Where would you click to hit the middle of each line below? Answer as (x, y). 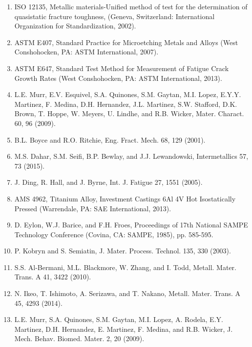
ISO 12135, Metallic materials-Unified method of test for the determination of (131, 6)
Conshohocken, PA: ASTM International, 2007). (86, 52)
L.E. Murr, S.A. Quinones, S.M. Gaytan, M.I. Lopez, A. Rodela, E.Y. (119, 319)
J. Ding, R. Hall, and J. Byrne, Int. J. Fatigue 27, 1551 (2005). (108, 182)
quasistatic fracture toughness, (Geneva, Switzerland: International (115, 16)
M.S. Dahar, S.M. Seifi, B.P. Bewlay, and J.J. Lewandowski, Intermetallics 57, (131, 156)
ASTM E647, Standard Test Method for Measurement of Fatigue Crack (122, 68)
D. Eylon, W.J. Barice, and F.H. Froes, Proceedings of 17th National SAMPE (131, 225)
